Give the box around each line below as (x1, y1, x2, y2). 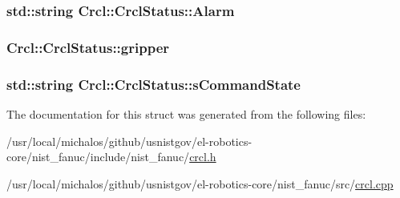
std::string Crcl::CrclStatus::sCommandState (6, 74, 301, 94)
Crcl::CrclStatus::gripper (6, 37, 170, 57)
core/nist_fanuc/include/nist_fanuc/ (6, 148, 190, 165)
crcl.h (189, 148, 216, 165)
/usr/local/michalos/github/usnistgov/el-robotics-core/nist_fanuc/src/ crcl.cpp (6, 175, 394, 192)
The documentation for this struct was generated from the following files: (6, 105, 366, 122)
